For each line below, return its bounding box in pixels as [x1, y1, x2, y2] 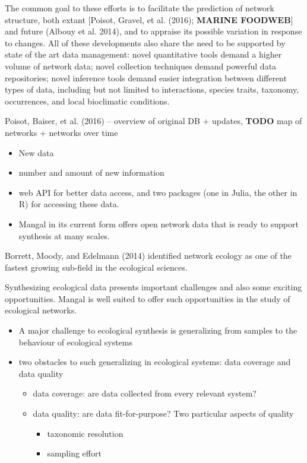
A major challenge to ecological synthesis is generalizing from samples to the [18, 324, 297, 337]
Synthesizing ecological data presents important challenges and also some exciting [5, 281, 302, 293]
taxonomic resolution [47, 427, 124, 439]
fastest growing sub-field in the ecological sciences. [5, 261, 188, 273]
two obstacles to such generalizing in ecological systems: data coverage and [18, 356, 291, 368]
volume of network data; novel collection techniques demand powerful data [5, 59, 277, 72]
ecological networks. [5, 304, 77, 316]
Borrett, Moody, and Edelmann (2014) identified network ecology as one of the [5, 249, 292, 262]
